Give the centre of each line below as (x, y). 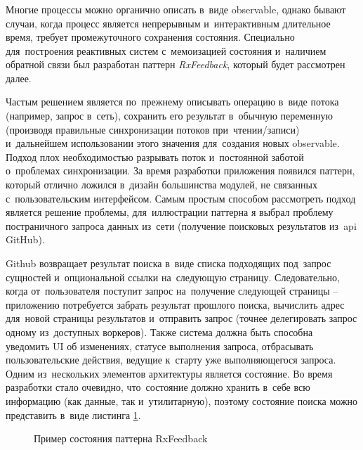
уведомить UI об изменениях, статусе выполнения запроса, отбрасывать (160, 346)
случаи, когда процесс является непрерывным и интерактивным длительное (168, 23)
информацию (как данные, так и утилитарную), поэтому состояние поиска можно (182, 400)
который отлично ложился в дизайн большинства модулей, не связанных (161, 185)
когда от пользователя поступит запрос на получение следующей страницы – (172, 291)
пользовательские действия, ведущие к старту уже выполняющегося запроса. (171, 360)
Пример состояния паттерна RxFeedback (121, 438)
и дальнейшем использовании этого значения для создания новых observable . (173, 143)
